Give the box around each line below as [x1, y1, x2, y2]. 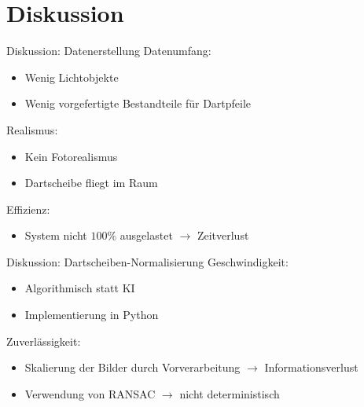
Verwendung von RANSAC [24, 385, 156, 401]
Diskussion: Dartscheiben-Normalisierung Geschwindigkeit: [6, 253, 289, 269]
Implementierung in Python [24, 306, 159, 323]
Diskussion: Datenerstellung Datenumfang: [6, 42, 211, 59]
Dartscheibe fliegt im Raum [24, 174, 158, 191]
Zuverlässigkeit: [6, 332, 81, 349]
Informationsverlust [264, 359, 358, 376]
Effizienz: [6, 200, 50, 217]
